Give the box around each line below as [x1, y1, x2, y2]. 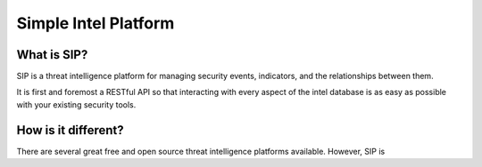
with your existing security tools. [16, 99, 137, 110]
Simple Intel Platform [16, 13, 175, 33]
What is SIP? [16, 47, 88, 62]
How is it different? [16, 123, 124, 138]
